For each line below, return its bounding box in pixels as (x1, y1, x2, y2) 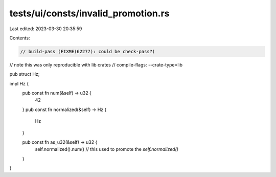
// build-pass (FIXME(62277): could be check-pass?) (20, 49, 155, 54)
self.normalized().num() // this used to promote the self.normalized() (35, 146, 179, 152)
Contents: (9, 35, 30, 41)
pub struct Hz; (9, 71, 40, 77)
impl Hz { (9, 80, 29, 86)
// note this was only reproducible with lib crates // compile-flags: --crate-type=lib (9, 61, 183, 68)
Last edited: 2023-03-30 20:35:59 (9, 26, 82, 32)
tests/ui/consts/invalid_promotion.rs (9, 8, 170, 19)
